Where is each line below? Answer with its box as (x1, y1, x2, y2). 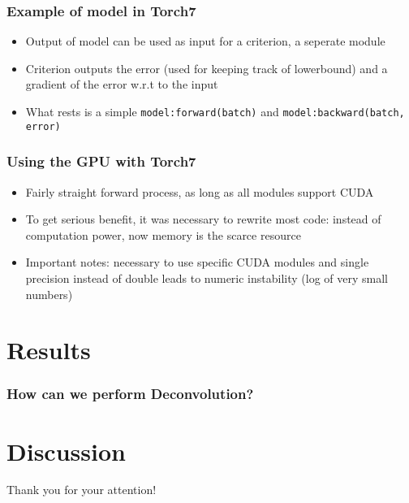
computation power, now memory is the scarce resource (25, 226, 301, 243)
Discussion (6, 434, 126, 467)
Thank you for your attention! (6, 481, 157, 498)
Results (6, 333, 91, 366)
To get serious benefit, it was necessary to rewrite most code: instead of (25, 210, 381, 228)
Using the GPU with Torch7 (6, 151, 196, 171)
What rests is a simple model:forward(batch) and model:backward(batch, (25, 103, 405, 119)
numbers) (25, 285, 73, 302)
